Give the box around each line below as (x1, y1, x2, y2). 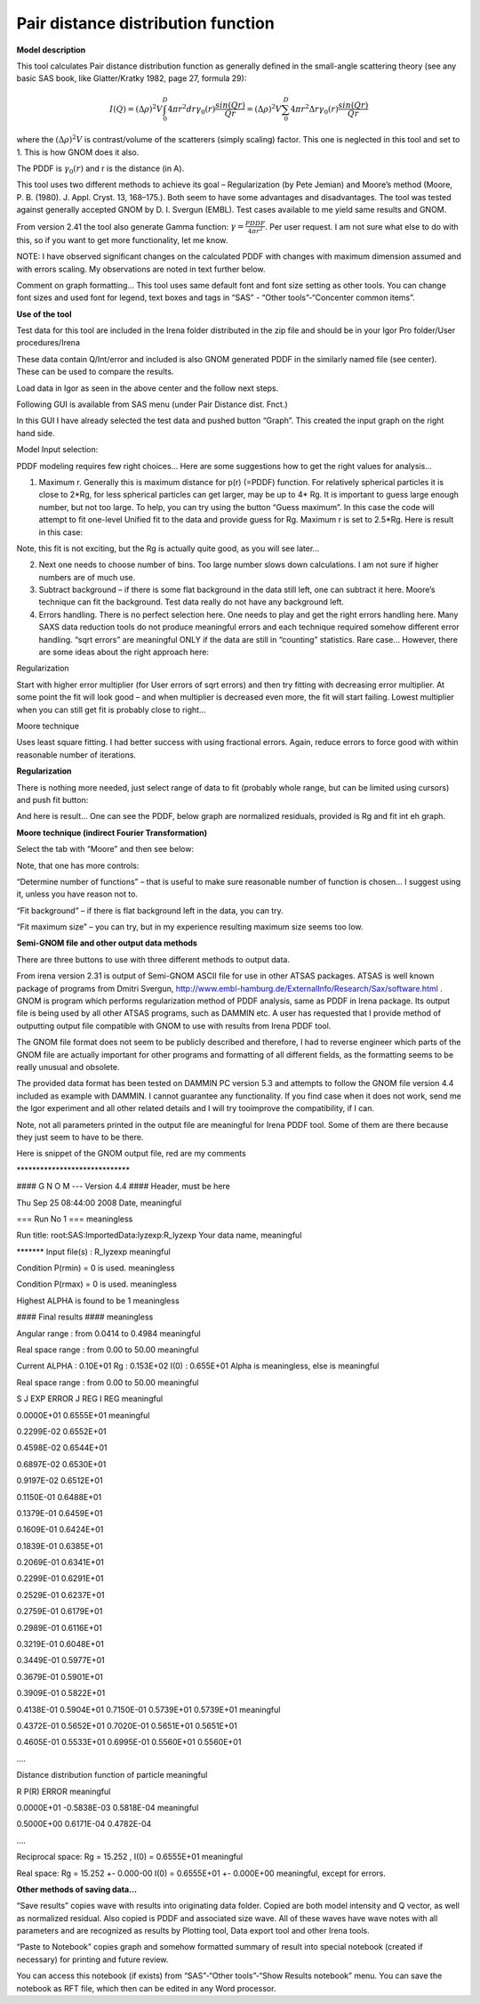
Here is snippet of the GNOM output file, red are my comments (16, 1148, 246, 1159)
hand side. (16, 427, 55, 438)
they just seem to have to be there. (16, 1132, 144, 1142)
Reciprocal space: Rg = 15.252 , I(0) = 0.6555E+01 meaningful (16, 1852, 244, 1862)
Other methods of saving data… (16, 1884, 138, 1894)
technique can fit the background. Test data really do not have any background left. (38, 596, 344, 607)
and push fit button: (16, 794, 89, 805)
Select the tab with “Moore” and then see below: (16, 844, 195, 855)
